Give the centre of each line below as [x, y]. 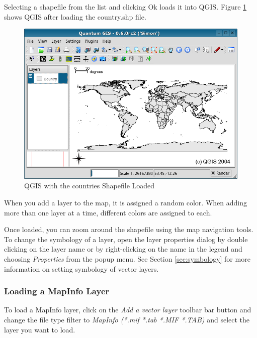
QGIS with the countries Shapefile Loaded [90, 186]
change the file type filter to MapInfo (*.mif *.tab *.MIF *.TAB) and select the [127, 319]
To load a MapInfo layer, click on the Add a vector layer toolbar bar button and [128, 310]
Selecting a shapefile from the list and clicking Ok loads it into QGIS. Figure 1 [125, 7]
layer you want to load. [40, 329]
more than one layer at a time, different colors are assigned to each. [108, 212]
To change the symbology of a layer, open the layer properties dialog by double [126, 239]
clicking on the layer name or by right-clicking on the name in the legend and [123, 249]
